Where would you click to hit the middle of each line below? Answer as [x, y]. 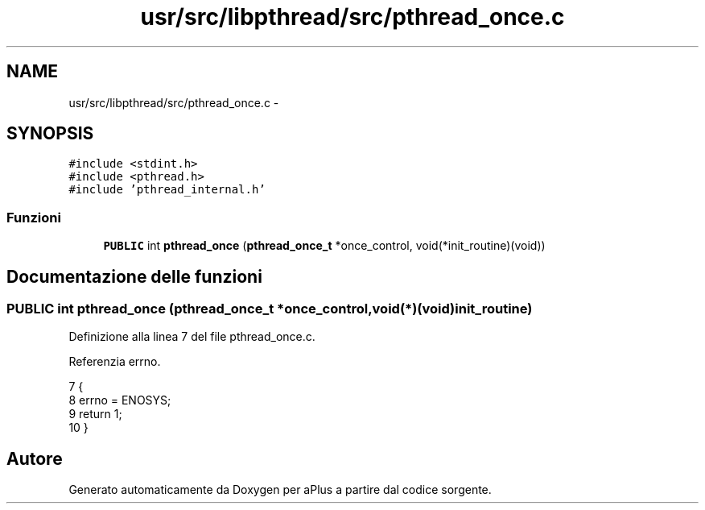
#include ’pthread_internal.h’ [167, 190]
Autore [35, 458]
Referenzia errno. [115, 362]
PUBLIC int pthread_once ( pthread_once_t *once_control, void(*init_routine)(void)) [324, 246]
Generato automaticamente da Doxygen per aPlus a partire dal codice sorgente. [280, 490]
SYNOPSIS [50, 134]
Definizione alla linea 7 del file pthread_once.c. [192, 337]
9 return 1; [95, 414]
